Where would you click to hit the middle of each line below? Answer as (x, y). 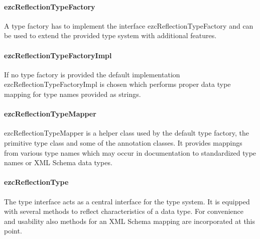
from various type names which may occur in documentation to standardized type (130, 152)
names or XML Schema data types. (58, 162)
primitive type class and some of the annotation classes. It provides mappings (123, 142)
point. (13, 231)
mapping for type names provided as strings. (73, 94)
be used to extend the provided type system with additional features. (110, 35)
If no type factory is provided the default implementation (92, 74)
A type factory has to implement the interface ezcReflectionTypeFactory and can (129, 25)
